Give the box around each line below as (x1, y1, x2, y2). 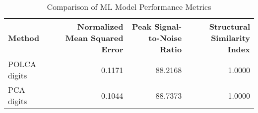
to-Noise (148, 32, 182, 43)
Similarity (211, 32, 250, 43)
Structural (209, 21, 250, 32)
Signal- (154, 21, 182, 32)
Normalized (77, 21, 124, 32)
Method (8, 32, 40, 43)
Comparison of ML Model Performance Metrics (47, 1, 211, 12)
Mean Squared (65, 32, 124, 43)
